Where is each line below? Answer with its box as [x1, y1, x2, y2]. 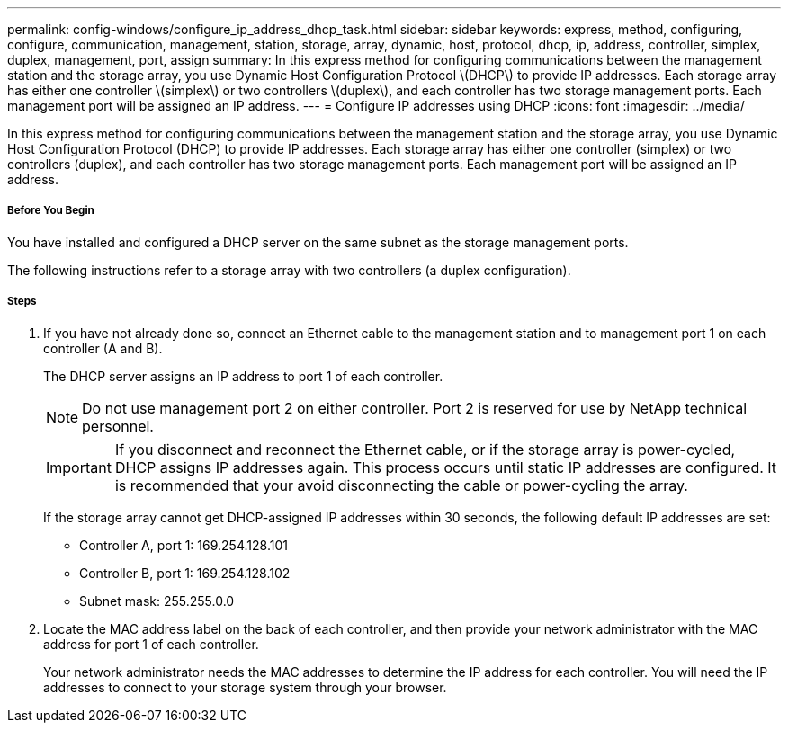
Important [46, 458, 112, 476]
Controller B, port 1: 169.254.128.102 [79, 565, 291, 581]
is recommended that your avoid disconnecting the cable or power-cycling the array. [114, 476, 688, 494]
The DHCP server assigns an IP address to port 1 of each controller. [43, 368, 443, 384]
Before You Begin [7, 204, 94, 218]
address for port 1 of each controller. [43, 636, 259, 652]
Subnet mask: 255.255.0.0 [79, 592, 235, 609]
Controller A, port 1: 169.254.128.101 [79, 537, 288, 553]
